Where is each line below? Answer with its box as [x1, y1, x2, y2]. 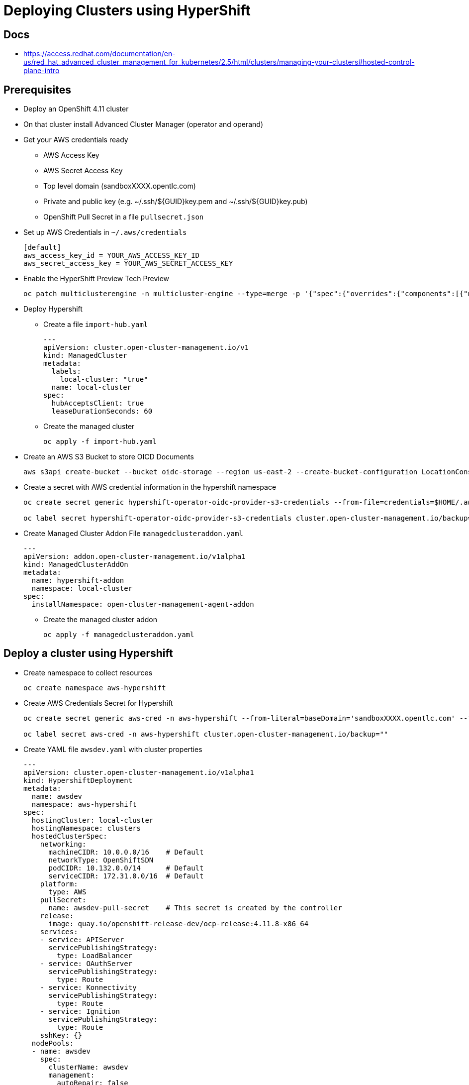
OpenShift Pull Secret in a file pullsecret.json [43, 213, 204, 221]
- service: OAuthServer [40, 959, 133, 968]
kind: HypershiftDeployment [23, 776, 133, 784]
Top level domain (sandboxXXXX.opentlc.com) [43, 182, 196, 191]
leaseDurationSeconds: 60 [51, 407, 153, 416]
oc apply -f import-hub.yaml [43, 437, 157, 446]
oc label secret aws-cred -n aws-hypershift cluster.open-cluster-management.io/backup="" [23, 730, 388, 738]
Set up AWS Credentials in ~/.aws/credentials [23, 228, 187, 237]
